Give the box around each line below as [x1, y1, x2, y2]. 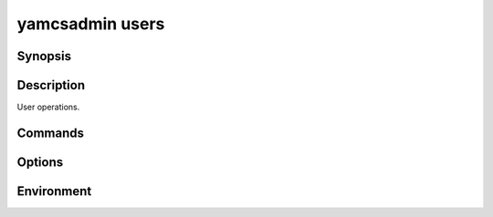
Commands [16, 125, 85, 140]
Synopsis [16, 48, 72, 64]
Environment [16, 183, 92, 199]
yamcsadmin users [16, 14, 165, 34]
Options [16, 154, 64, 170]
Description [16, 77, 86, 93]
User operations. [16, 101, 80, 113]
